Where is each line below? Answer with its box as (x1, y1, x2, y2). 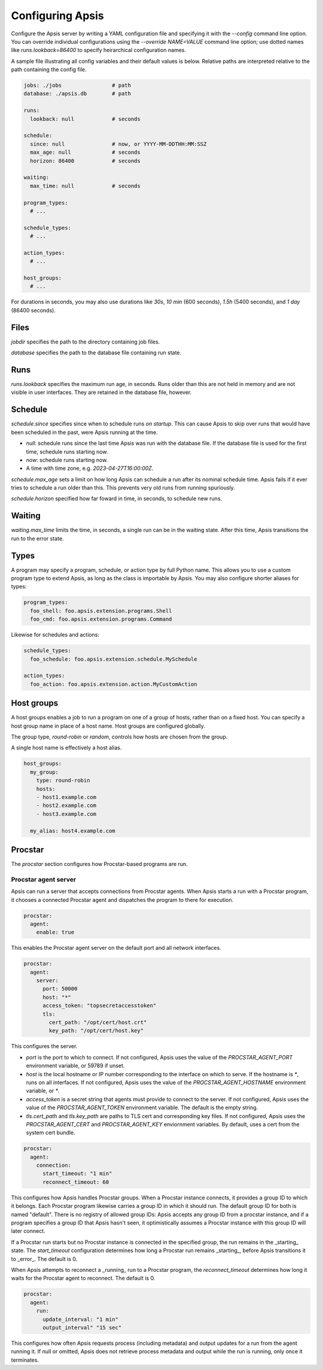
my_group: (30, 768, 59, 775)
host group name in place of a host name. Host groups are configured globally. (11, 722, 206, 730)
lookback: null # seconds (30, 116, 141, 122)
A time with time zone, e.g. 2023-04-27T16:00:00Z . (26, 464, 154, 472)
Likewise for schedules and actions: (11, 631, 100, 639)
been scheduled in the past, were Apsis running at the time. (11, 429, 158, 436)
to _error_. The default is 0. (11, 1255, 78, 1262)
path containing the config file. (11, 66, 87, 73)
